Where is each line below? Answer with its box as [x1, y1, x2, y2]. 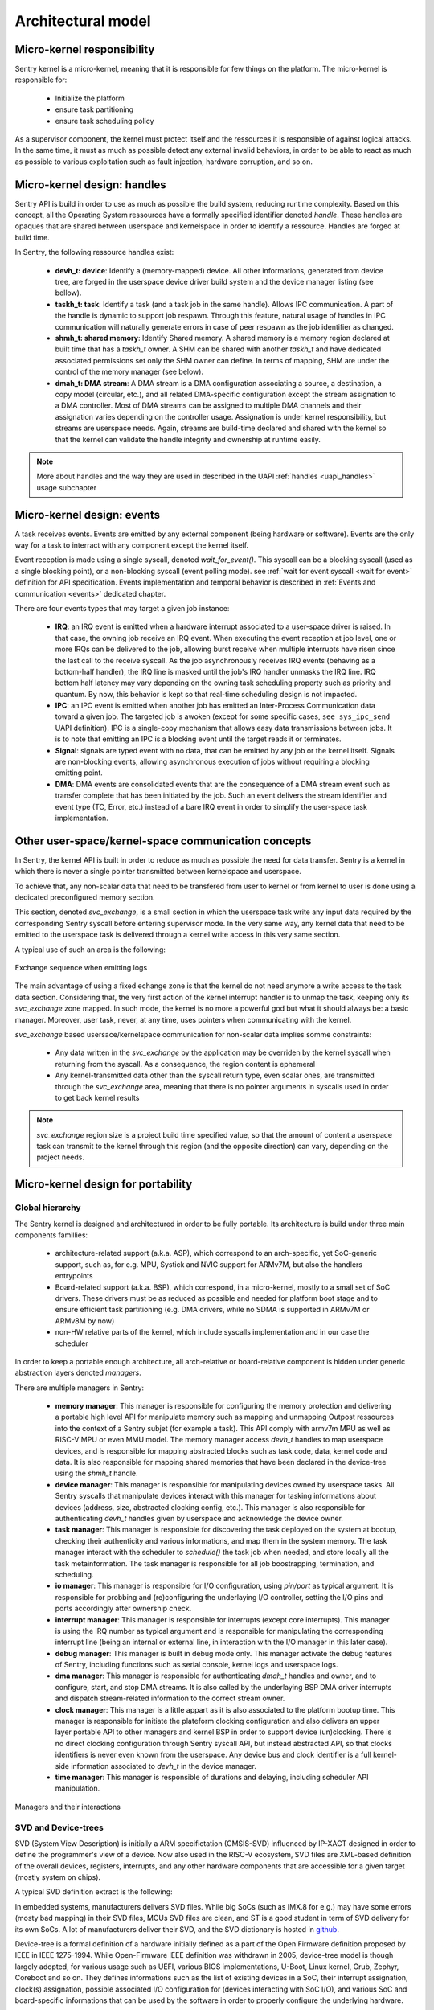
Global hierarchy [14, 1202, 81, 1213]
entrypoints [55, 1271, 93, 1281]
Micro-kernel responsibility [14, 43, 155, 56]
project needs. [36, 1152, 84, 1162]
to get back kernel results [55, 1093, 140, 1102]
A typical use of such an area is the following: [14, 945, 166, 954]
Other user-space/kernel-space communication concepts [14, 834, 312, 847]
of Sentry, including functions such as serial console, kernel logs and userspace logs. [55, 1660, 338, 1670]
